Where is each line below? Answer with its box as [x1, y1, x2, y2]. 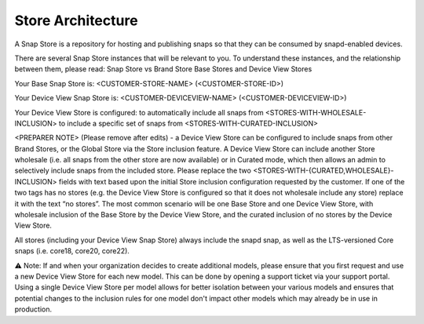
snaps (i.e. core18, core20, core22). [14, 246, 130, 256]
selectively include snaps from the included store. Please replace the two [14, 166, 251, 176]
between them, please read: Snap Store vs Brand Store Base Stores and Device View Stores [14, 64, 313, 74]
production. [14, 304, 53, 314]
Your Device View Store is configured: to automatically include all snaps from [14, 107, 264, 117]
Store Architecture [14, 12, 138, 29]
